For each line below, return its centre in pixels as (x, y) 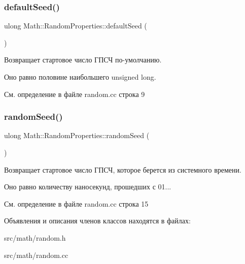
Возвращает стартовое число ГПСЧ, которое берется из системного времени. (123, 169)
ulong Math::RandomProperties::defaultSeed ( (76, 26)
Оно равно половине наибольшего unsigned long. (80, 77)
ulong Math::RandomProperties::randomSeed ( (77, 135)
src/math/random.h (35, 237)
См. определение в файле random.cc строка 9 (75, 94)
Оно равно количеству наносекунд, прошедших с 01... (88, 187)
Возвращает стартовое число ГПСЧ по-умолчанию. (83, 60)
